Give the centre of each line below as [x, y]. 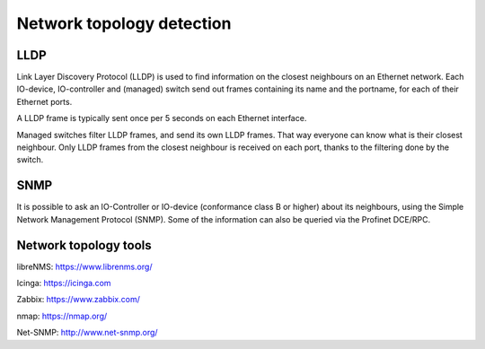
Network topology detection [124, 23]
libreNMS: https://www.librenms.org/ [84, 266]
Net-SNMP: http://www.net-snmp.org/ [87, 333]
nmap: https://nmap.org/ [62, 316]
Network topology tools [84, 245]
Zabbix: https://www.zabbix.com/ [79, 300]
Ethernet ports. [44, 101]
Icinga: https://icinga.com [64, 283]
